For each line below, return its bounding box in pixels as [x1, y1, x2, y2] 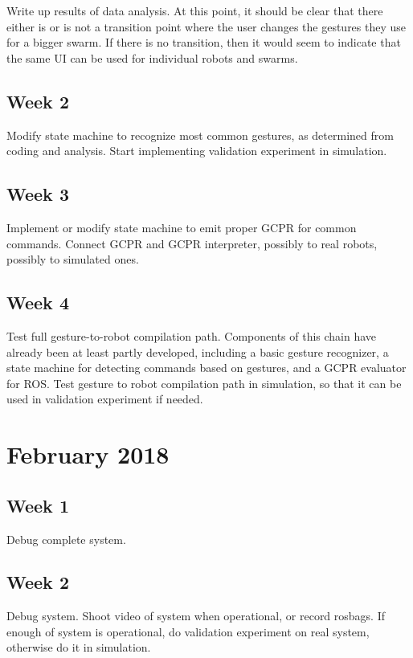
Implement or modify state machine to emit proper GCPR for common [6, 219, 357, 235]
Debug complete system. [6, 530, 126, 547]
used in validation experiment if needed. [6, 390, 203, 407]
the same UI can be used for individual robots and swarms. [6, 49, 298, 66]
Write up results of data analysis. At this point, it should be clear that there [6, 2, 383, 18]
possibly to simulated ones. [6, 251, 139, 268]
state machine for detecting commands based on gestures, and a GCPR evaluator [6, 359, 407, 376]
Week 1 [6, 492, 69, 517]
